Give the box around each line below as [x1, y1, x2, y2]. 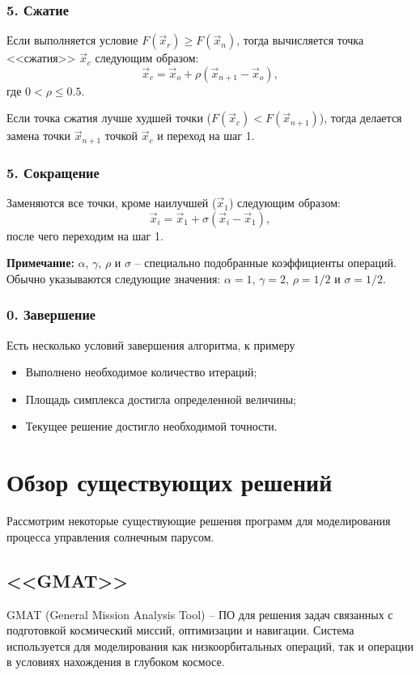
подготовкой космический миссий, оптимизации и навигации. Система [6, 622, 354, 639]
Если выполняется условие [6, 32, 138, 49]
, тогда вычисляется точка [236, 32, 364, 49]
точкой [104, 127, 138, 144]
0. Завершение [6, 304, 96, 325]
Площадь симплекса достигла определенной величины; [25, 390, 296, 407]
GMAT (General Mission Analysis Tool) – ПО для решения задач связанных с [6, 605, 393, 622]
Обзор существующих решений [6, 465, 333, 499]
